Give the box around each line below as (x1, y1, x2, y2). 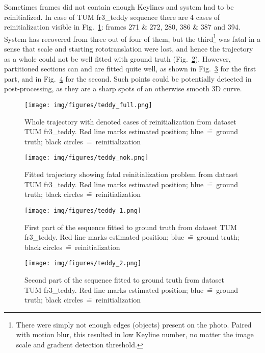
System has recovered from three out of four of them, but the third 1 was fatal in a (4, 32, 261, 44)
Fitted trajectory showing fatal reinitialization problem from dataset (24, 169, 238, 180)
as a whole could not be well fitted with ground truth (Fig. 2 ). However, (4, 53, 231, 64)
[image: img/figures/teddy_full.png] (24, 102, 152, 109)
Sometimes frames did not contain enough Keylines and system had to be (4, 2, 234, 12)
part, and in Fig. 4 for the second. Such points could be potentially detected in (4, 73, 252, 84)
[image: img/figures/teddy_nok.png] (24, 154, 149, 162)
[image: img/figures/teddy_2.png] (24, 260, 142, 267)
